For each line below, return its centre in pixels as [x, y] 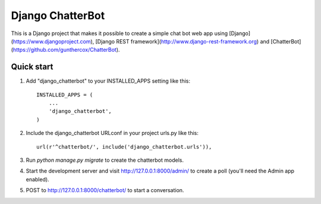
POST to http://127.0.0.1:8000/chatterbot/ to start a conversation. [105, 190]
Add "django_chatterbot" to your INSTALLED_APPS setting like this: [108, 81]
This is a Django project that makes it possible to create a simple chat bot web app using [119, 33]
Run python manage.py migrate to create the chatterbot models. [105, 160]
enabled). [38, 179]
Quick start [32, 67]
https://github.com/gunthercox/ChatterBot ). [66, 50]
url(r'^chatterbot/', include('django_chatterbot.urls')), [124, 147]
